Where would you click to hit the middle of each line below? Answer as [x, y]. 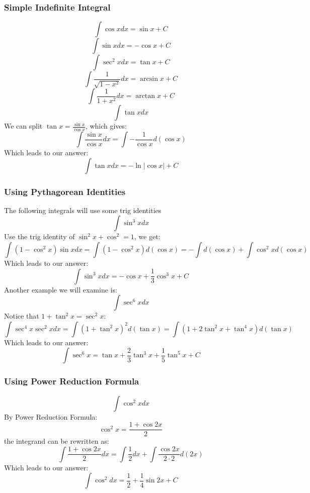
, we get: [147, 236]
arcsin [149, 79]
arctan [145, 96]
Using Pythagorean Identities [65, 191]
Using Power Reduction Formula [72, 381]
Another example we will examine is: [61, 289]
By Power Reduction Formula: [51, 416]
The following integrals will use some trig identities [83, 210]
